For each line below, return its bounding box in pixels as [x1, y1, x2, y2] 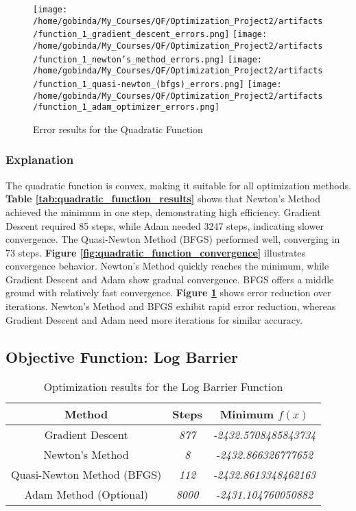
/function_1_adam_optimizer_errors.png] [33, 102, 220, 112]
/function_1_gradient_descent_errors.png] [33, 29, 230, 40]
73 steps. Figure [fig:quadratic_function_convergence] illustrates [5, 245, 306, 259]
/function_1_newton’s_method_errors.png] [33, 54, 225, 64]
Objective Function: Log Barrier [5, 346, 239, 367]
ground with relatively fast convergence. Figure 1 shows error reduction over [5, 285, 331, 300]
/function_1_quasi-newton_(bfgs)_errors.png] [33, 79, 244, 89]
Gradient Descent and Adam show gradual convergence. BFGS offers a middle [5, 272, 334, 286]
